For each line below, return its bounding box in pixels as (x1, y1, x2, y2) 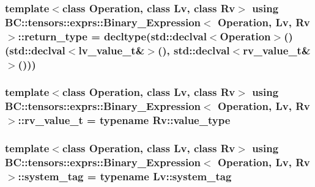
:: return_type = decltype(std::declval (18, 28, 207, 43)
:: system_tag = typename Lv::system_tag (18, 168, 232, 183)
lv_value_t (78, 42, 136, 57)
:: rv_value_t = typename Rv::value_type (18, 112, 231, 128)
